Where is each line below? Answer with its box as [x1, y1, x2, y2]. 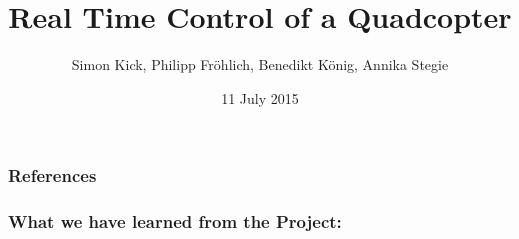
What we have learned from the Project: [8, 209, 342, 234]
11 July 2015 [221, 87, 299, 108]
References [8, 163, 97, 188]
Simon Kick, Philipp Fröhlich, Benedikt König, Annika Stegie [71, 54, 449, 75]
